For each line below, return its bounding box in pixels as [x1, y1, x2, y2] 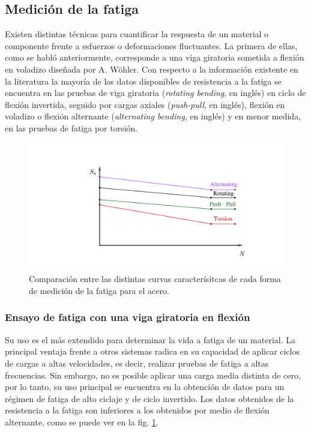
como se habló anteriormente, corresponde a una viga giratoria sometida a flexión [5, 51, 304, 64]
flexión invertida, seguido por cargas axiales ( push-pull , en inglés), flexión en [5, 98, 285, 110]
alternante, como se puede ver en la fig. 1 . [5, 415, 159, 428]
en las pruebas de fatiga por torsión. [5, 121, 138, 134]
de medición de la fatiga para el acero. [29, 284, 169, 296]
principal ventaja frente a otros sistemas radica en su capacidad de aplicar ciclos [5, 345, 300, 358]
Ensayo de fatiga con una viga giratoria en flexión [5, 310, 250, 325]
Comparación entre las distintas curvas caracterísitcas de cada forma [29, 272, 281, 285]
